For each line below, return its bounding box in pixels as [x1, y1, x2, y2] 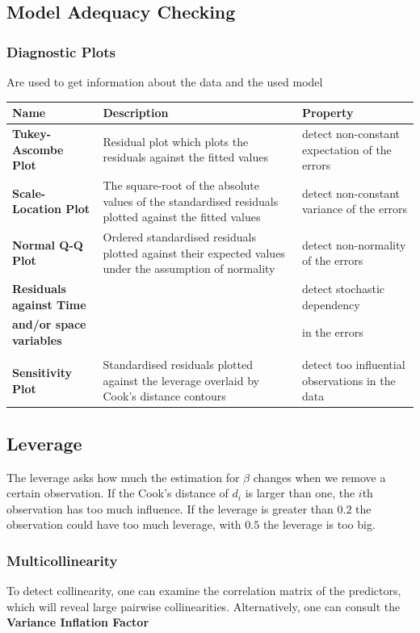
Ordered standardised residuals [103, 228, 256, 245]
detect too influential [302, 356, 405, 373]
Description [103, 104, 169, 121]
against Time [12, 296, 86, 312]
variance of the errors [302, 200, 408, 217]
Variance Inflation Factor [6, 614, 149, 631]
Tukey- [12, 124, 52, 141]
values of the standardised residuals [103, 192, 279, 209]
